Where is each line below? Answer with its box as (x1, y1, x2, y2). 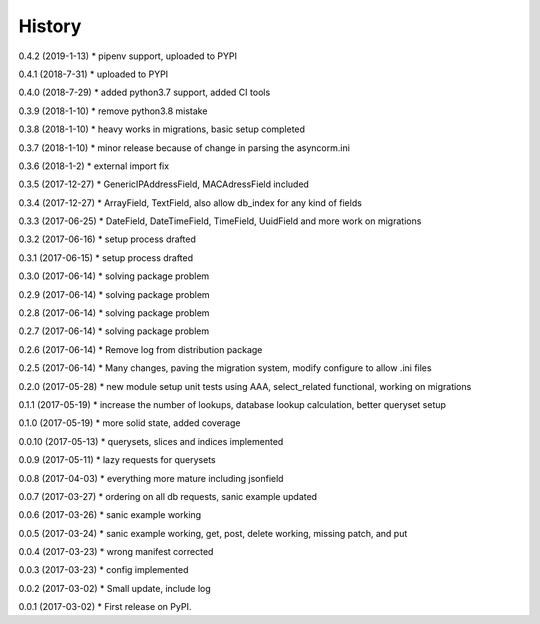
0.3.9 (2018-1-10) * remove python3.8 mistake (18, 105, 208, 117)
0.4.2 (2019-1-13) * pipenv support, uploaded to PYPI (18, 50, 237, 62)
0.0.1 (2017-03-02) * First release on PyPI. (18, 601, 192, 613)
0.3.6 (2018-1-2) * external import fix (18, 160, 170, 172)
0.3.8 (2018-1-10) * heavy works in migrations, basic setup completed (18, 123, 305, 135)
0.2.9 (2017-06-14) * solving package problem (18, 288, 210, 300)
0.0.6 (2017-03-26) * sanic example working (18, 509, 202, 521)
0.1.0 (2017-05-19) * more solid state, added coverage (18, 417, 241, 429)
